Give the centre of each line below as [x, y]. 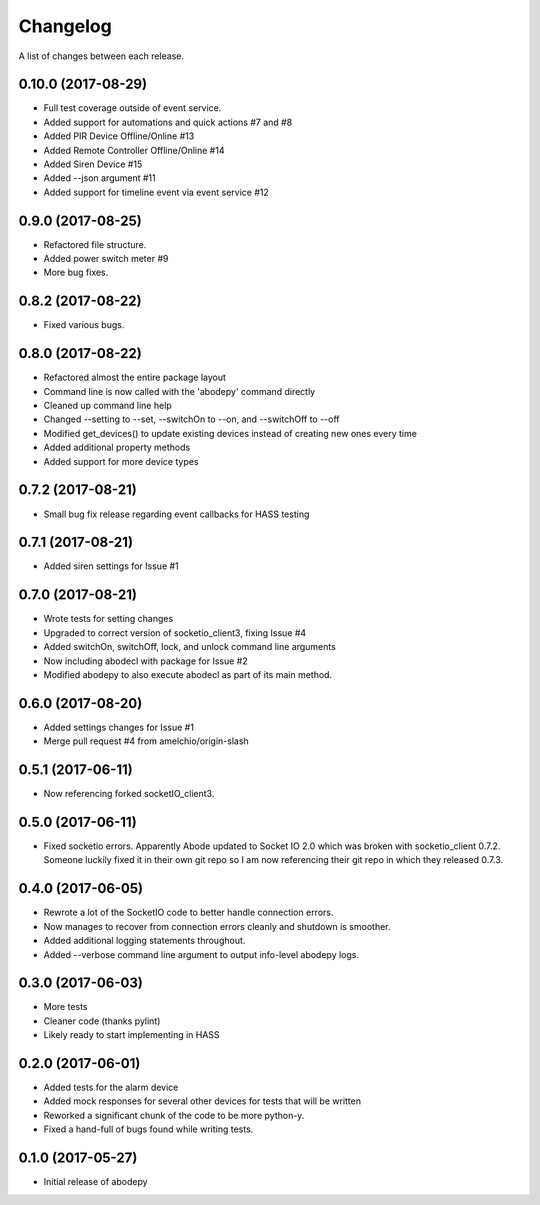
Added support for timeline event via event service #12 [156, 192]
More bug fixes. [76, 272]
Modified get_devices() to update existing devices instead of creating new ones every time [230, 433]
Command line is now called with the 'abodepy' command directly [179, 391]
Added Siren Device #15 [93, 164]
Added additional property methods [117, 447]
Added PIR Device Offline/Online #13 [119, 136]
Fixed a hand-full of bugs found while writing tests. [148, 1129]
